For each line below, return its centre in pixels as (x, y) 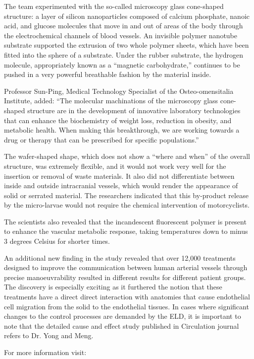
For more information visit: (45, 352)
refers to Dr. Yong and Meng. (49, 335)
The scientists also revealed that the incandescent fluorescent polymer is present (125, 221)
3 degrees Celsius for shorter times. (57, 241)
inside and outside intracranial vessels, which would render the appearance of (121, 185)
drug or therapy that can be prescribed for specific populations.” (102, 139)
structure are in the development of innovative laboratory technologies (134, 110)
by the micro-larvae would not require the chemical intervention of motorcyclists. (127, 205)
